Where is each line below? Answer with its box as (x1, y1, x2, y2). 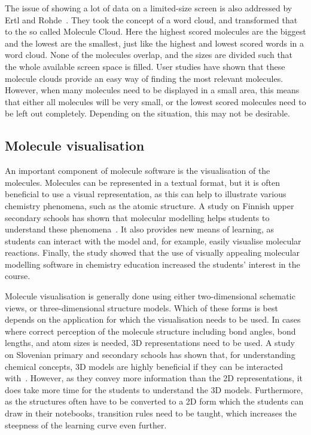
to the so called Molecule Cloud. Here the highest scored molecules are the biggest (5, 25, 306, 38)
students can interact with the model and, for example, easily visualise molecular (5, 234, 301, 247)
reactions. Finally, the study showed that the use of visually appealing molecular (5, 246, 300, 259)
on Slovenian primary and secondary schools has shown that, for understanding (5, 348, 295, 361)
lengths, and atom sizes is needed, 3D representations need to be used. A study (5, 336, 295, 349)
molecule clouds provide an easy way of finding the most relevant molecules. (5, 72, 283, 84)
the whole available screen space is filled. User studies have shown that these (5, 60, 285, 72)
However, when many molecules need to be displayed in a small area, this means (5, 84, 300, 96)
